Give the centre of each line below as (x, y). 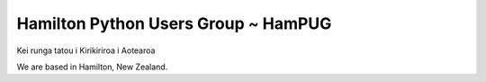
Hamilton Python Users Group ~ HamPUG (174, 23)
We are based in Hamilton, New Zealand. (92, 67)
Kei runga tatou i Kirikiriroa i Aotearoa (86, 50)
